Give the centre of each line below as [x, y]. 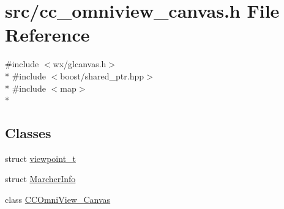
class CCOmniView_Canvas [58, 200]
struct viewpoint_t [41, 158]
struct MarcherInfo [40, 179]
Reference [47, 35]
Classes [28, 133]
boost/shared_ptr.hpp [102, 75]
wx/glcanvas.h [80, 64]
